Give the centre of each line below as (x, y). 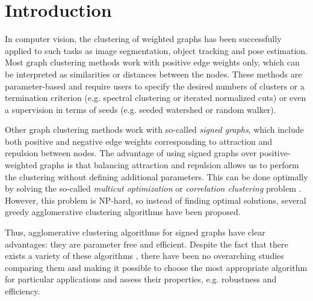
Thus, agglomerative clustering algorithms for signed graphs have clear (135, 232)
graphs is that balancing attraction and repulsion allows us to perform (169, 165)
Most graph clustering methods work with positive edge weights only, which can (152, 62)
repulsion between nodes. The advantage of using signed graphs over (131, 153)
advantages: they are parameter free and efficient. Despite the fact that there (147, 244)
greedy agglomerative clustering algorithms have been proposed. (123, 212)
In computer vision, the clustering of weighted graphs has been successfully (143, 39)
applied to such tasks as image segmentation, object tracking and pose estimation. (156, 50)
